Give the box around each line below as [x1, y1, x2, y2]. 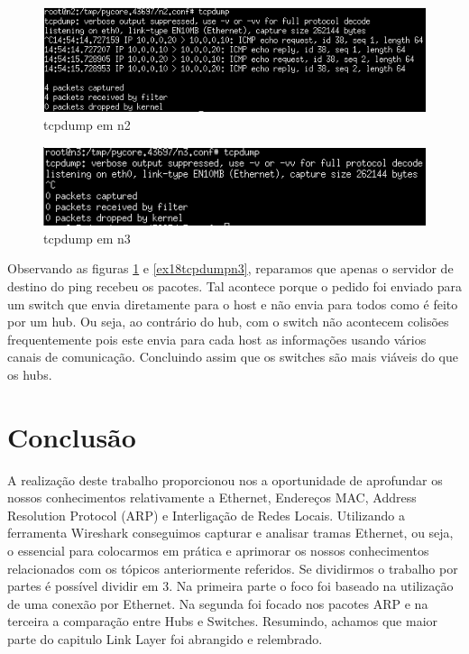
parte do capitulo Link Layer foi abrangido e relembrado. [7, 630, 323, 648]
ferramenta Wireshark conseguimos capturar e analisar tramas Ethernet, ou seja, [7, 523, 454, 542]
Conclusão [7, 418, 136, 455]
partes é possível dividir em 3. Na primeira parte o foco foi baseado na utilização [7, 576, 454, 595]
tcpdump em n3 [43, 228, 131, 247]
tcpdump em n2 [43, 115, 131, 134]
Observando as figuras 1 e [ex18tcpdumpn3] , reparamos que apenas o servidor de [7, 259, 454, 278]
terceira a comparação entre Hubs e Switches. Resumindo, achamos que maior [7, 612, 438, 631]
